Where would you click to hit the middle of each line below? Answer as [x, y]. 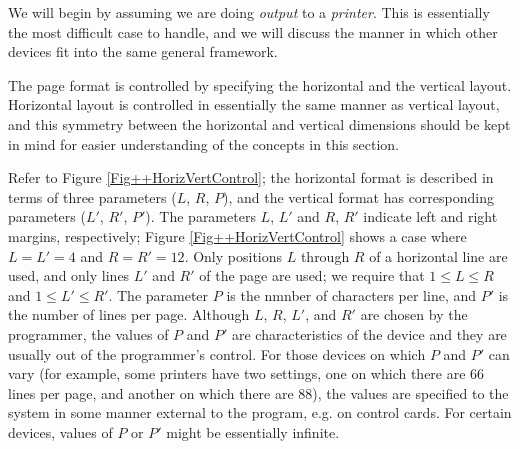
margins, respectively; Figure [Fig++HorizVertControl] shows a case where [237, 235]
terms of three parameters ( [92, 196]
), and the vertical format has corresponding [358, 196]
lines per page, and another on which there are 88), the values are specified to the [258, 392]
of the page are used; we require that [312, 275]
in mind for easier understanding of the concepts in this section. [203, 143]
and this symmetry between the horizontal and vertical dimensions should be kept [259, 123]
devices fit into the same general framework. [143, 51]
